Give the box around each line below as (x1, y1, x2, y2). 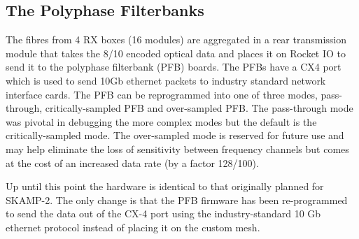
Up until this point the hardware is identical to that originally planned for (6, 179, 324, 194)
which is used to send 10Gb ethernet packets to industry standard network (6, 73, 326, 87)
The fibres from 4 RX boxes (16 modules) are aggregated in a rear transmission (6, 32, 347, 47)
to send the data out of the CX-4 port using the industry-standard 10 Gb (6, 206, 321, 221)
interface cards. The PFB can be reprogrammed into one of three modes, (6, 87, 318, 101)
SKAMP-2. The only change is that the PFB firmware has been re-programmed (6, 192, 348, 207)
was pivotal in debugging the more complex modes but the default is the (6, 114, 317, 129)
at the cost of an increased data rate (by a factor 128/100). (6, 155, 259, 170)
